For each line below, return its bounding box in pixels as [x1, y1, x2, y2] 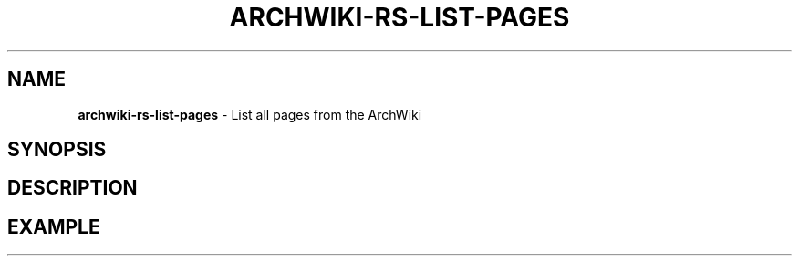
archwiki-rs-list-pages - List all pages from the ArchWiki [78, 106, 422, 122]
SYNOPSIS [7, 138, 107, 162]
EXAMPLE [7, 215, 100, 238]
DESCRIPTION [7, 176, 138, 200]
